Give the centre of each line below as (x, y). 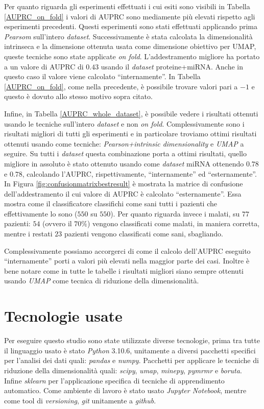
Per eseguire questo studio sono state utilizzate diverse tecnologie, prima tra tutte (132, 340)
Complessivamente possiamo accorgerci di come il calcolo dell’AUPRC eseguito (127, 250)
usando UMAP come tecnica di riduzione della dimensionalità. (102, 281)
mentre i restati (28, 234)
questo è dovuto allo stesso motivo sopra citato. (78, 96)
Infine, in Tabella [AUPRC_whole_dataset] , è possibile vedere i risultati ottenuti (131, 113)
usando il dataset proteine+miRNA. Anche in (172, 66)
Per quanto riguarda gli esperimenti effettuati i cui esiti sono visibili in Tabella (127, 6)
